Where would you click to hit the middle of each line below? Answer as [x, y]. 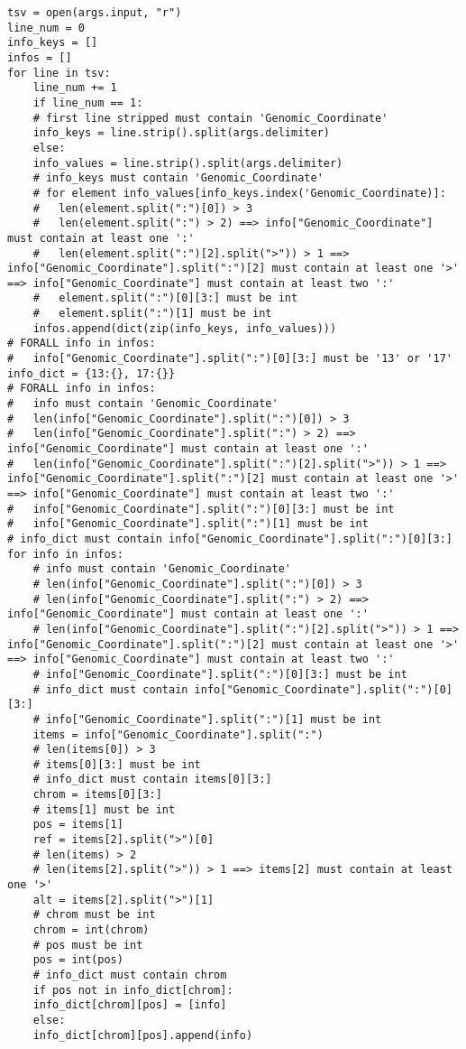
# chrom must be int [94, 915]
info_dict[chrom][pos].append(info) [143, 1035]
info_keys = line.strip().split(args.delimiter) [181, 133]
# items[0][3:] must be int [117, 764]
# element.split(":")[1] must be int [152, 314]
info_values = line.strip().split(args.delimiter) [188, 163]
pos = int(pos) [78, 960]
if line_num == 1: [88, 102]
